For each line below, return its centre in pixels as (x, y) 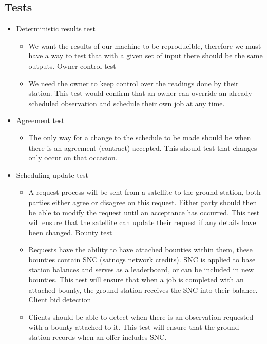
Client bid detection (60, 300)
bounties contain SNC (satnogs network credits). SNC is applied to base (142, 259)
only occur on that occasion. (73, 158)
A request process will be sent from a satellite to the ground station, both (145, 192)
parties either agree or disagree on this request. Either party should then (143, 202)
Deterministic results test (56, 28)
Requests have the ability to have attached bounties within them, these (140, 249)
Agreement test (40, 120)
